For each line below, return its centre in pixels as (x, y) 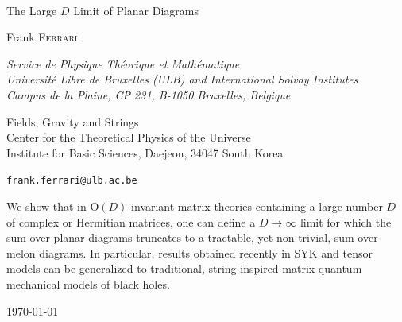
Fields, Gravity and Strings (73, 121)
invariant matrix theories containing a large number (257, 206)
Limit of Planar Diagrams (136, 10)
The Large (32, 10)
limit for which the (346, 221)
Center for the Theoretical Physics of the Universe (129, 137)
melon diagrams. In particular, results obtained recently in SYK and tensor (190, 252)
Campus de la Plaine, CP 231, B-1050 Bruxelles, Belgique (149, 94)
